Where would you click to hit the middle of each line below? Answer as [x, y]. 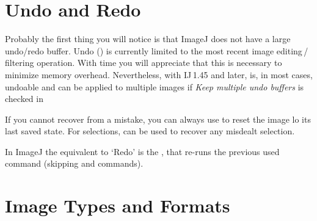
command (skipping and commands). [74, 163]
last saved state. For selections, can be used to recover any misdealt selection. [150, 131]
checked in [24, 99]
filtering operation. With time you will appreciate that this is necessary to [144, 63]
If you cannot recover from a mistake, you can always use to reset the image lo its [158, 119]
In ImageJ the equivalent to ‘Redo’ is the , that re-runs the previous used [142, 151]
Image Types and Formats [118, 205]
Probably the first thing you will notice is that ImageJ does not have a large [148, 39]
